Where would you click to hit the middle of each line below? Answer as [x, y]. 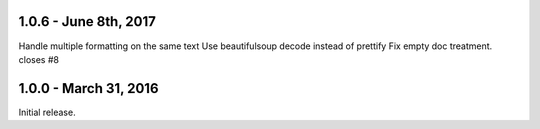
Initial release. [47, 112]
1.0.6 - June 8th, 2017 [87, 21]
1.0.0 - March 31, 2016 [88, 88]
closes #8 [39, 59]
